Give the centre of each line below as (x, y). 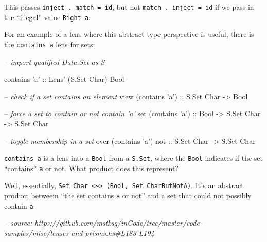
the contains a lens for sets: (50, 44)
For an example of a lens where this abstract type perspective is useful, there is (129, 34)
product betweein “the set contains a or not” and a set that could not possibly (128, 196)
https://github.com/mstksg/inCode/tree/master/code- (118, 223)
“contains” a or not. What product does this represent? (91, 168)
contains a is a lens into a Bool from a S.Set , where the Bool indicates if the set (133, 158)
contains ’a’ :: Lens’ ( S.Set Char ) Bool (64, 79)
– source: (18, 223)
